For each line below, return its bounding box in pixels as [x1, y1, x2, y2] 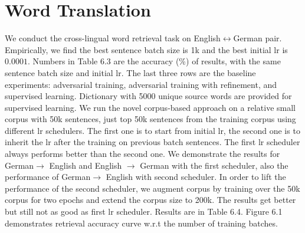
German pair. [233, 32, 282, 44]
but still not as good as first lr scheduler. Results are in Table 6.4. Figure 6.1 [5, 205, 283, 218]
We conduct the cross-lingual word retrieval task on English [5, 32, 221, 44]
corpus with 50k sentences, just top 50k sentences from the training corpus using [5, 113, 296, 125]
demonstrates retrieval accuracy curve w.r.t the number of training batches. [5, 216, 278, 229]
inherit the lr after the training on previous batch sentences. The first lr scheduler [5, 136, 300, 148]
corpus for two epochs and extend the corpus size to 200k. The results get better [5, 193, 296, 206]
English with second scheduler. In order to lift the [106, 170, 286, 183]
